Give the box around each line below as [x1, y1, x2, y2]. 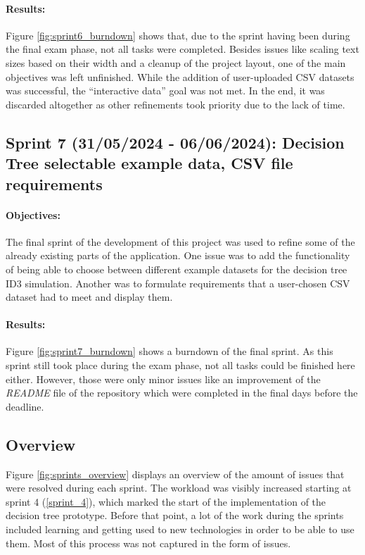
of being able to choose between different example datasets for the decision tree [6, 261, 347, 276]
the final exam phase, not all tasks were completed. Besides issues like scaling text [6, 42, 359, 56]
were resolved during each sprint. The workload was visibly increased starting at [6, 480, 352, 495]
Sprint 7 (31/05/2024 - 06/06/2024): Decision [6, 131, 345, 153]
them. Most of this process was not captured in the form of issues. [6, 535, 291, 550]
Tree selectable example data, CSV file [6, 152, 293, 174]
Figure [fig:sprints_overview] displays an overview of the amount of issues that [6, 466, 345, 481]
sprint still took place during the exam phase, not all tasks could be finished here [6, 358, 355, 373]
